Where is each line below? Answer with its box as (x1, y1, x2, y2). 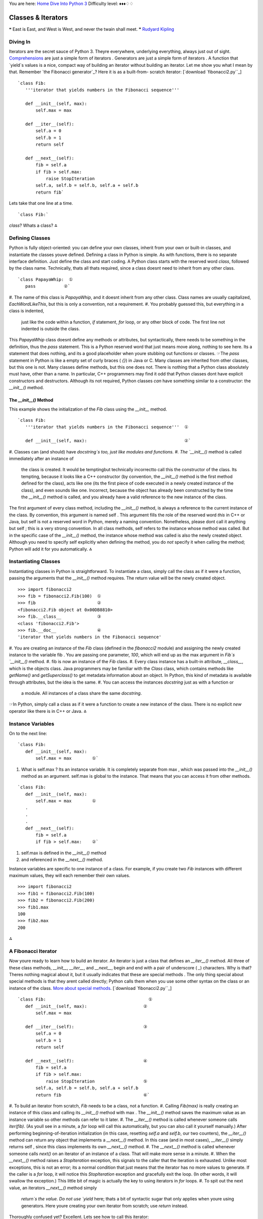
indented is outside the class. (21, 326, 80, 332)
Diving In (9, 38, 31, 45)
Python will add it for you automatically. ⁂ (9, 546, 93, 552)
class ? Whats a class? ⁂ (9, 222, 58, 229)
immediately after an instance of (9, 455, 74, 461)
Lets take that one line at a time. (9, 200, 73, 206)
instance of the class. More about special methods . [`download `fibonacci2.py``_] (9, 985, 172, 991)
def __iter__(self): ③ (25, 1024, 148, 1029)
